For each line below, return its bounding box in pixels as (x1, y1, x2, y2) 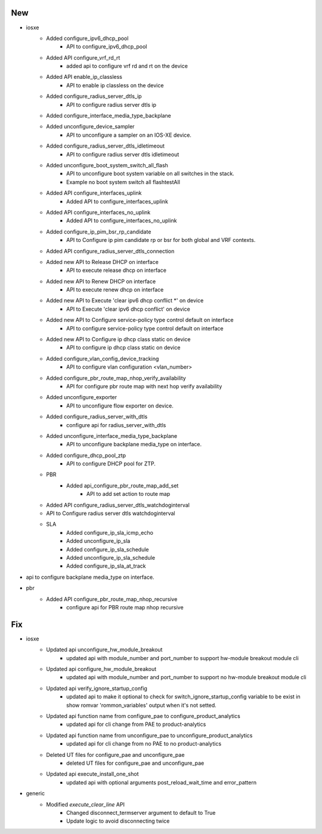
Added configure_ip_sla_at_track (66, 562, 146, 570)
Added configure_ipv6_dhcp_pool (46, 35, 129, 42)
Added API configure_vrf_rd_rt (46, 54, 120, 61)
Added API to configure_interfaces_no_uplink (66, 217, 177, 224)
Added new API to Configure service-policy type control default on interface (46, 317, 234, 324)
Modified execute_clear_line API (46, 801, 125, 808)
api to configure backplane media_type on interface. (26, 574, 154, 581)
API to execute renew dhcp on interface (66, 286, 164, 293)
